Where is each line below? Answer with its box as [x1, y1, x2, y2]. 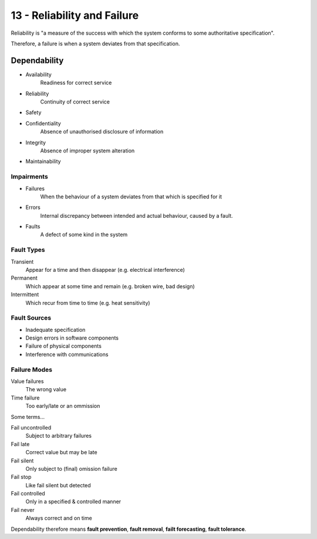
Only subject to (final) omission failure [25, 465, 117, 472]
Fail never [11, 506, 35, 513]
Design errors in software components [25, 334, 119, 341]
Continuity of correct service [40, 98, 110, 105]
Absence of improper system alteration [40, 147, 135, 154]
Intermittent [11, 291, 39, 298]
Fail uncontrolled [11, 424, 52, 431]
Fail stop [11, 474, 32, 481]
